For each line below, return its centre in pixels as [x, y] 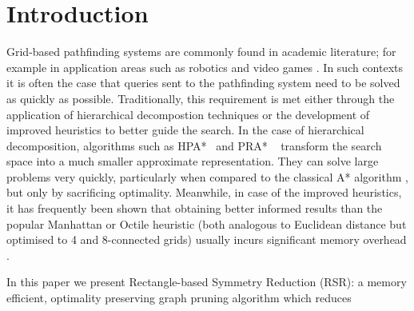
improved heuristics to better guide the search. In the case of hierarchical [185, 130]
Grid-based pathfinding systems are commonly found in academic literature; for [201, 52]
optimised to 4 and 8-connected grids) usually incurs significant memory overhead [207, 239]
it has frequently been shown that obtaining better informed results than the [195, 208]
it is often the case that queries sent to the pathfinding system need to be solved [203, 83]
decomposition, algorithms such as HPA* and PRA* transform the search [194, 145]
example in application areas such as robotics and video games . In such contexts [205, 67]
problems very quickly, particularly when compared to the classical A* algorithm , [207, 176]
